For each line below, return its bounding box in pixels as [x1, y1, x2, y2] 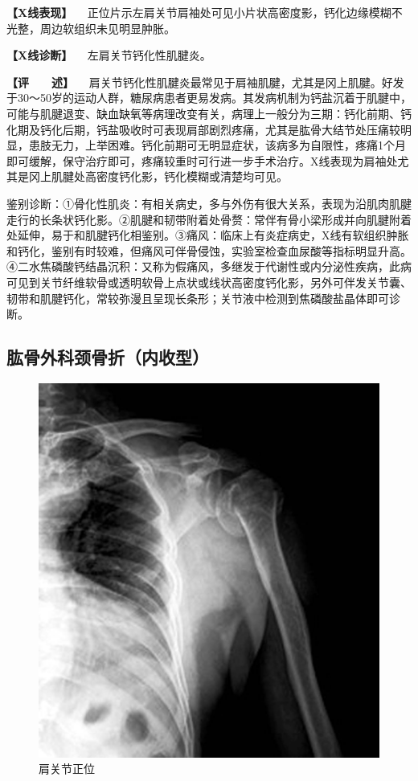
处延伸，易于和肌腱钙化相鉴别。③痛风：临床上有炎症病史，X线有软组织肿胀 [6, 227, 409, 243]
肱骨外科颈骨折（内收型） [6, 345, 209, 370]
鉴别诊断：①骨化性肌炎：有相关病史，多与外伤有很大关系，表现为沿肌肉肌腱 [6, 194, 412, 211]
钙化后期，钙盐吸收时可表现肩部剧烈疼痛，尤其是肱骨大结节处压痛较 [39, 121, 400, 137]
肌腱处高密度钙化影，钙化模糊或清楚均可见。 [51, 168, 288, 185]
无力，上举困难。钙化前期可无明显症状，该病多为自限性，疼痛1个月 [51, 137, 406, 153]
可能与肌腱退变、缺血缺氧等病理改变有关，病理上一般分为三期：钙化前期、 [6, 104, 400, 121]
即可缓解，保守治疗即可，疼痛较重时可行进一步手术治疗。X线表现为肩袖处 [6, 152, 398, 169]
